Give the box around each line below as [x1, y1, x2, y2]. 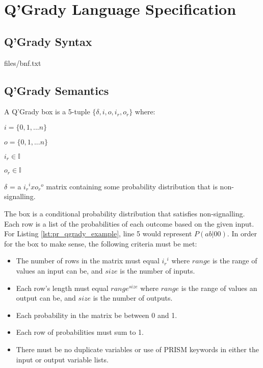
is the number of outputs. [93, 292, 173, 303]
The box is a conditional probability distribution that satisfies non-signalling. [4, 208, 245, 219]
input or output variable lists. [16, 354, 109, 364]
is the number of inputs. [120, 265, 195, 276]
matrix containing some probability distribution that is [46, 181, 218, 191]
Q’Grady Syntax [4, 33, 92, 49]
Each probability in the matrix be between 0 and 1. [16, 309, 177, 320]
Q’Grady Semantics [4, 82, 109, 98]
